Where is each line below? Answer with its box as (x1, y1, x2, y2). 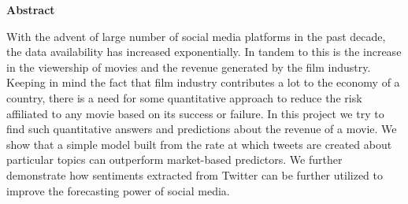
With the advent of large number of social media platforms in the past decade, (6, 28, 386, 44)
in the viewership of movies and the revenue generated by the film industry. (6, 58, 371, 75)
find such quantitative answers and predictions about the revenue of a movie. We (6, 121, 397, 137)
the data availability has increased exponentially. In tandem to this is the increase (6, 43, 402, 60)
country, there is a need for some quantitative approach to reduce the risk (6, 89, 362, 106)
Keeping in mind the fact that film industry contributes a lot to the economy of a (6, 74, 400, 91)
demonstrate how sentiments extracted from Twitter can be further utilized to (6, 166, 384, 183)
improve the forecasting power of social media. (6, 182, 230, 198)
